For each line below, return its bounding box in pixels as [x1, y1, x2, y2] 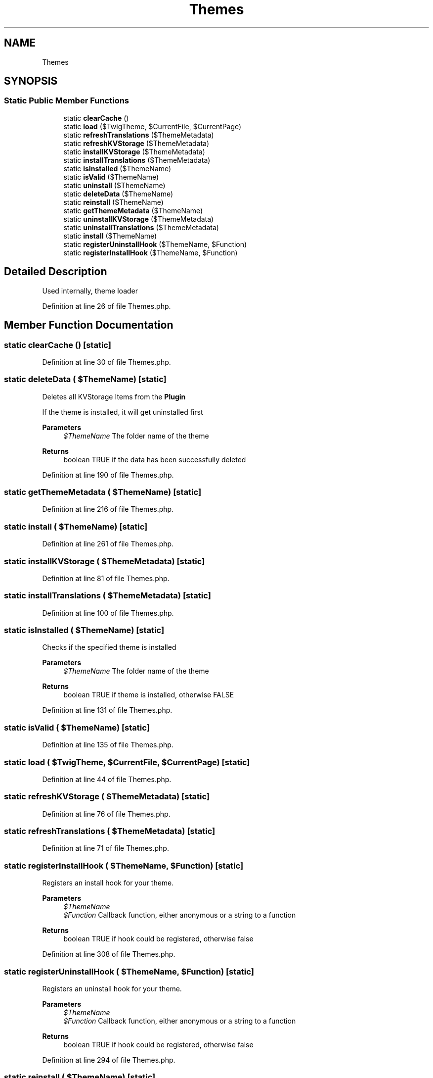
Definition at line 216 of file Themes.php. [42, 505, 174, 514]
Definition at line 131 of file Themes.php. [42, 706, 173, 715]
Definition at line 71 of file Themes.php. [42, 844, 169, 853]
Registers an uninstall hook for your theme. [42, 984, 182, 993]
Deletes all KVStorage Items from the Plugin [42, 392, 186, 401]
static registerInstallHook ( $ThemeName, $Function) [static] [4, 860, 244, 871]
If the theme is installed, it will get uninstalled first [42, 407, 203, 416]
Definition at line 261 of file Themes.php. [42, 539, 174, 548]
